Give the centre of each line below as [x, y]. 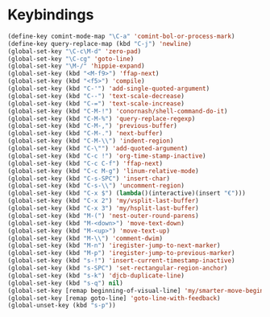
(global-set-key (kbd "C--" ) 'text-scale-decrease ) [96, 96]
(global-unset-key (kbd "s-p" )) [62, 306]
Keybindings [51, 15]
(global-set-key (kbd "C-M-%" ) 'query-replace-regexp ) [102, 118]
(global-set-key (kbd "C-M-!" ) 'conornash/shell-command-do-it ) [118, 111]
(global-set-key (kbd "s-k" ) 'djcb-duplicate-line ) [96, 275]
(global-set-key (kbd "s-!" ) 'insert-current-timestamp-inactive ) [121, 261]
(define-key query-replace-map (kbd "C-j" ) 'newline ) [100, 43]
